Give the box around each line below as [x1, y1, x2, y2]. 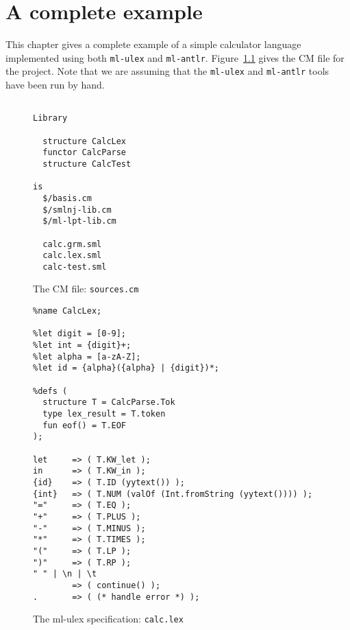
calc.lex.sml [42, 250, 102, 261]
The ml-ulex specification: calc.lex [33, 611, 184, 626]
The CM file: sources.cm [33, 281, 139, 296]
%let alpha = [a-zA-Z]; [33, 351, 141, 362]
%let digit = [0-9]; [33, 329, 127, 339]
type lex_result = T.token [42, 409, 166, 419]
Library [33, 113, 68, 124]
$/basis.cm [42, 193, 92, 203]
